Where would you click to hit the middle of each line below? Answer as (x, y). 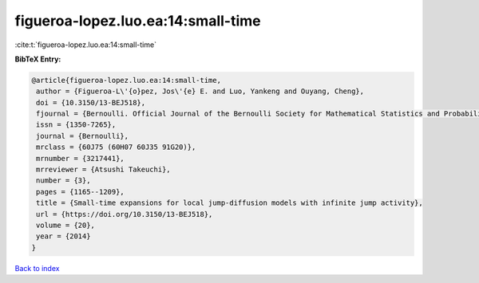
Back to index (37, 268)
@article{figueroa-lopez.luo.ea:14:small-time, (126, 80)
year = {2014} (63, 236)
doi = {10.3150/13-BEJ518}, (91, 102)
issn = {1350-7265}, (76, 125)
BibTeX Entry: (38, 59)
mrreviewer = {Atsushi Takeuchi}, (103, 170)
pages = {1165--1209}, (81, 192)
